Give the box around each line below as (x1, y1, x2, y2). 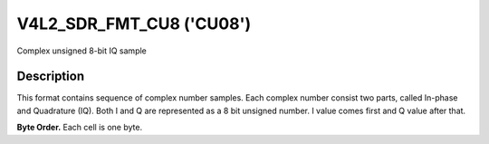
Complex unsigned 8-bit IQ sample (16, 45, 147, 56)
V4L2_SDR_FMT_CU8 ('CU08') (16, 14, 252, 34)
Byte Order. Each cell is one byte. (16, 122, 143, 133)
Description (16, 69, 85, 84)
